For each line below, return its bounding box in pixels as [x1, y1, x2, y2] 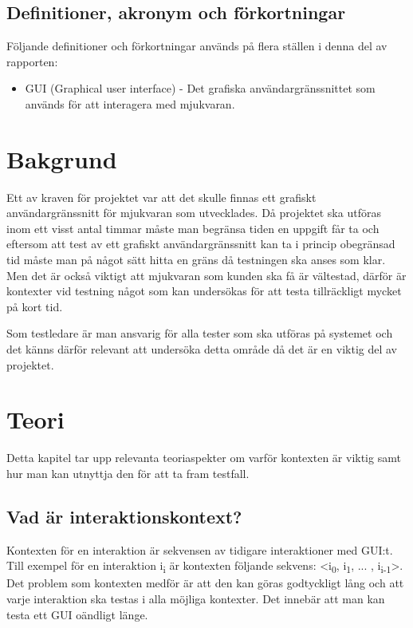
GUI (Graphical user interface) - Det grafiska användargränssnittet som [25, 80, 376, 97]
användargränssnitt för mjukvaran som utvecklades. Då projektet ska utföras [6, 204, 381, 221]
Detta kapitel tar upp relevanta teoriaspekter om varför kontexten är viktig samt [6, 449, 401, 466]
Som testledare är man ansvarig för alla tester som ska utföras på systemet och [6, 325, 393, 342]
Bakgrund [6, 142, 117, 175]
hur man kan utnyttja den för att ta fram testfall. [6, 464, 250, 481]
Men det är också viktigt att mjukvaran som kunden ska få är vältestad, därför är [6, 267, 407, 283]
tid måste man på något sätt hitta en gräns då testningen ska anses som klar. [6, 251, 386, 268]
